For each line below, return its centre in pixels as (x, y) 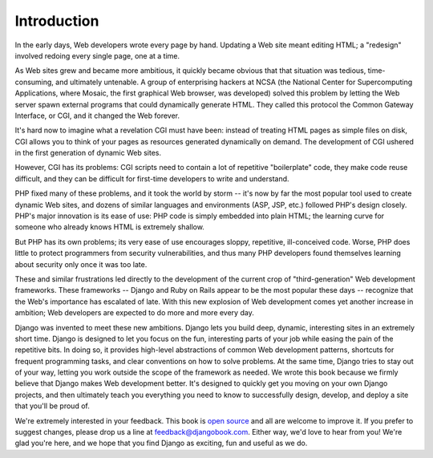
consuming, (34, 82)
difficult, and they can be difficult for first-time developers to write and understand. (152, 178)
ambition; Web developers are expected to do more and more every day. (134, 313)
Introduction (57, 21)
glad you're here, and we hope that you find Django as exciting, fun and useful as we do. (161, 443)
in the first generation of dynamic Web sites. (88, 153)
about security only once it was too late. (81, 264)
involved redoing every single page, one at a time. (97, 55)
